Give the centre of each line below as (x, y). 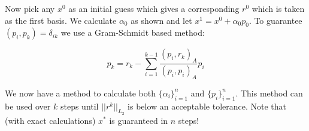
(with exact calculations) (50, 120)
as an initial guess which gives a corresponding (154, 8)
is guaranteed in (139, 120)
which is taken (278, 8)
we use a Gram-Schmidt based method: (133, 32)
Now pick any (30, 8)
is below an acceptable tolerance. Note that (207, 106)
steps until (79, 106)
